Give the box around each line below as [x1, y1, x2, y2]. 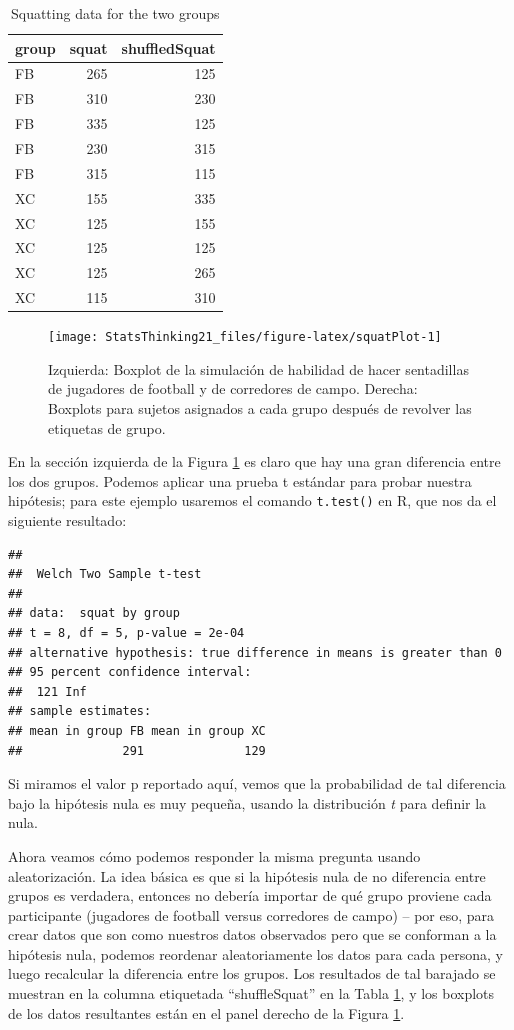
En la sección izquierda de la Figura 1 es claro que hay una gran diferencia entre [8, 451, 501, 472]
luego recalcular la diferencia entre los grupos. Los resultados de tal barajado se [8, 963, 496, 984]
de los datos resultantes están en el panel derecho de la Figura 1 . [8, 1002, 405, 1023]
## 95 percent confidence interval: [8, 665, 252, 680]
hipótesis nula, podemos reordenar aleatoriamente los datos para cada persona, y [8, 943, 503, 964]
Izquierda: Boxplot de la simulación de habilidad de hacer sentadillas [48, 358, 469, 379]
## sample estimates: [8, 704, 152, 719]
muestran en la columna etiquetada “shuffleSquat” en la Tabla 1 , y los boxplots [8, 983, 495, 1004]
